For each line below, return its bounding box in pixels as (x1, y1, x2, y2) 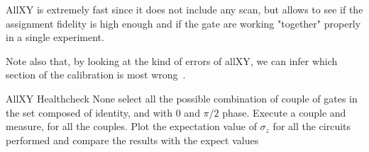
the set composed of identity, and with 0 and (6, 105, 200, 119)
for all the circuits (272, 119, 351, 134)
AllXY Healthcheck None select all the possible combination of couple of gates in (6, 90, 358, 105)
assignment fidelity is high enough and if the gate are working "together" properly (6, 16, 361, 30)
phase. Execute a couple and (222, 105, 346, 119)
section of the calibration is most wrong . (6, 67, 186, 82)
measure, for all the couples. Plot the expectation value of (6, 119, 257, 134)
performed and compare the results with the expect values (6, 132, 259, 147)
